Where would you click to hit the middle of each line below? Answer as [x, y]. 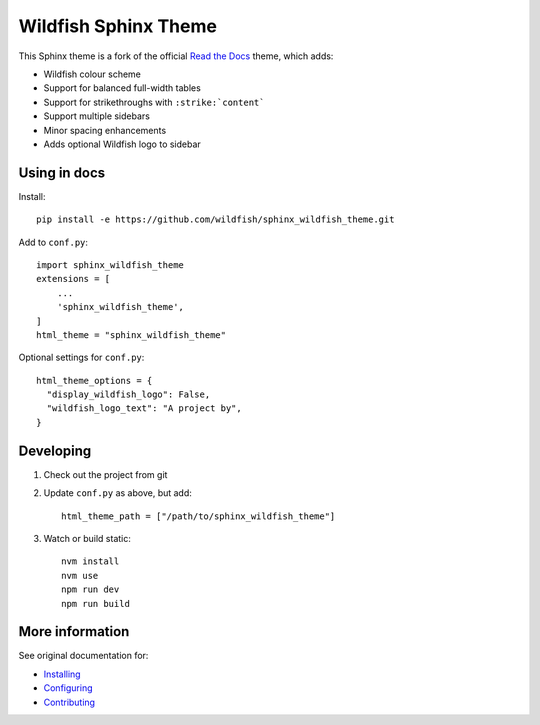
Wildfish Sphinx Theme [117, 26]
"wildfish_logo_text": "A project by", [144, 408]
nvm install [90, 561]
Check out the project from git [105, 474]
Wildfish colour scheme [92, 74]
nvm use [80, 575]
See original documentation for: [83, 656]
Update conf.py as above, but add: [117, 493]
